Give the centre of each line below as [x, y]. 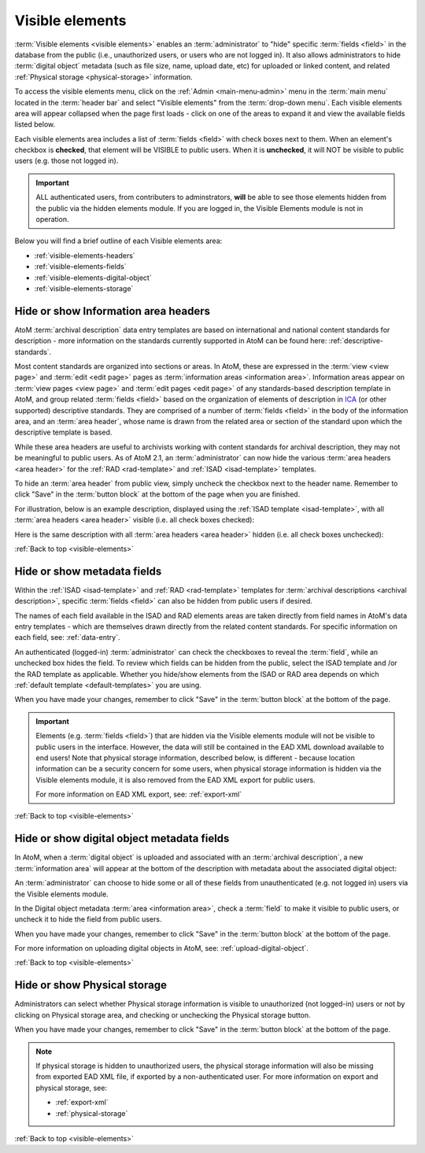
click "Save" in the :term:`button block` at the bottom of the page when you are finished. [157, 494]
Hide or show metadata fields [88, 571]
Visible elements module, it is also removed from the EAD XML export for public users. [176, 780]
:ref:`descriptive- [356, 341]
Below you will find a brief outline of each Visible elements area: [118, 241]
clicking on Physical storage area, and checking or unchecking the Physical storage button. [163, 1014]
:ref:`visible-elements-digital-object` [93, 277]
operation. [52, 220]
